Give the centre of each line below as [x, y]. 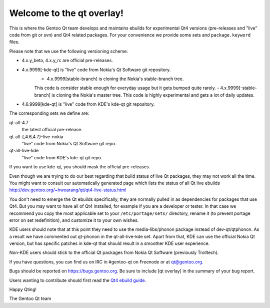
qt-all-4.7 [19, 122]
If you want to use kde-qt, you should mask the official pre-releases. [80, 167]
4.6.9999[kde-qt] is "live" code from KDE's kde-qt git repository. [88, 104]
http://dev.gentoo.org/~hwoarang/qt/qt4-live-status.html [68, 190]
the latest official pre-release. [52, 130]
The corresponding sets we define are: [49, 113]
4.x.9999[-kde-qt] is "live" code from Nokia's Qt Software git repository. [96, 70]
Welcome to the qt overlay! [66, 13]
